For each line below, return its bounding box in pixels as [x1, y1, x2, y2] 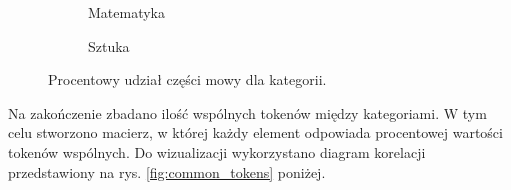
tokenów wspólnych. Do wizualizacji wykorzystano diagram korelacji [8, 141, 426, 162]
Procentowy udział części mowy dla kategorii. [48, 69, 327, 90]
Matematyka [88, 2, 165, 22]
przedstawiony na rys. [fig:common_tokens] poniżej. [8, 161, 326, 182]
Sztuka [88, 35, 130, 56]
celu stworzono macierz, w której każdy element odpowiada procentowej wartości [8, 122, 503, 143]
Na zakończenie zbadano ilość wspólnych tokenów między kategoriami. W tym [8, 102, 487, 123]
